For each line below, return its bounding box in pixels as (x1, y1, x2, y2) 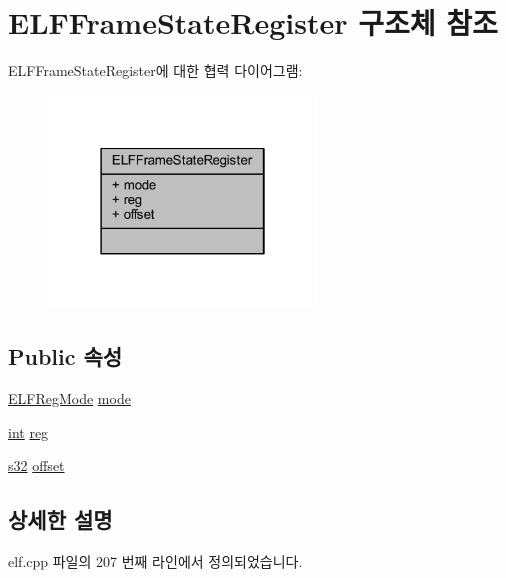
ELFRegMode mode (8, 388, 131, 409)
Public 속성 (8, 341, 123, 372)
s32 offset (8, 455, 65, 476)
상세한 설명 (8, 504, 113, 535)
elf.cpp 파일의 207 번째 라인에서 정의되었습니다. (8, 551, 303, 572)
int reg (8, 421, 49, 442)
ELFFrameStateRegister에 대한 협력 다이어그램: (8, 60, 303, 81)
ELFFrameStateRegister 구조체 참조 (8, 2, 498, 43)
